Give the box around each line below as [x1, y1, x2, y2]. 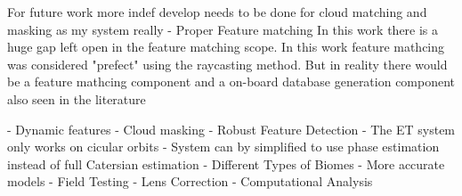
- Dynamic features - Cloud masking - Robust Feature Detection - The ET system [7, 119, 456, 138]
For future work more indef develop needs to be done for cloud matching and [7, 3, 427, 20]
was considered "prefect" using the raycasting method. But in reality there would [7, 54, 448, 73]
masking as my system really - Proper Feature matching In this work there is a [7, 20, 439, 38]
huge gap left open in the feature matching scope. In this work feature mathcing [7, 37, 445, 56]
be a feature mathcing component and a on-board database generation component [7, 72, 456, 91]
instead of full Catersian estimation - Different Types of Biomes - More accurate [7, 154, 445, 173]
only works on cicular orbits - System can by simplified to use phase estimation [7, 137, 440, 156]
